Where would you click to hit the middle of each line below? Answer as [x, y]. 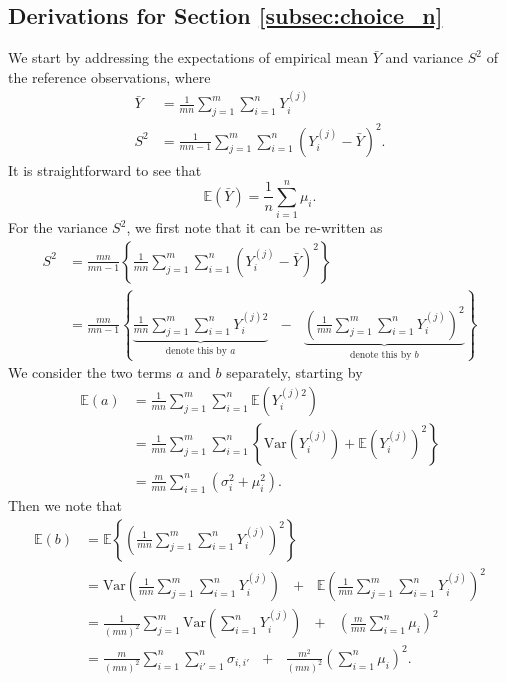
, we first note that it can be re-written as [254, 227]
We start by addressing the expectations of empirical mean [188, 57]
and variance [424, 57]
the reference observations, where [109, 76]
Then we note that [65, 505]
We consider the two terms [90, 372]
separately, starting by [294, 372]
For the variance [58, 227]
